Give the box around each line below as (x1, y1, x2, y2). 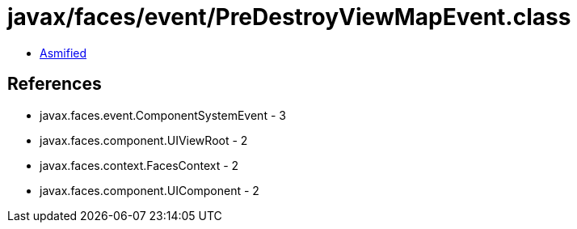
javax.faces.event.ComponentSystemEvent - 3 (40, 108, 286, 122)
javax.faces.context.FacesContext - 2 (40, 158, 239, 172)
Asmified (40, 45, 87, 60)
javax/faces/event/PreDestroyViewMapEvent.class (7, 3, 571, 31)
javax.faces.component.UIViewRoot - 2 (40, 133, 248, 147)
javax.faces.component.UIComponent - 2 (40, 183, 259, 197)
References (7, 74, 102, 95)
